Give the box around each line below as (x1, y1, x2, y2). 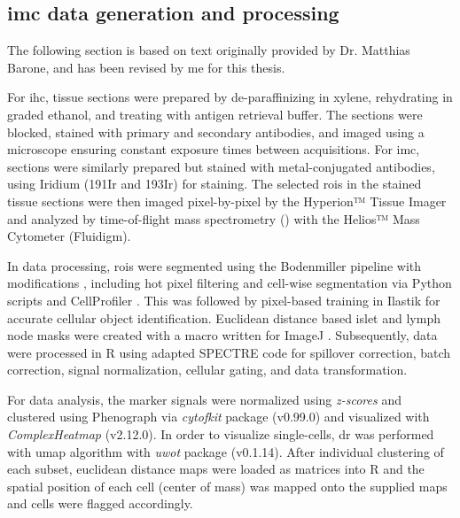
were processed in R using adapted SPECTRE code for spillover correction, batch (7, 343, 451, 361)
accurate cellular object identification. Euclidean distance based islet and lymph (7, 308, 441, 327)
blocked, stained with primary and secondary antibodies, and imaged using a (7, 122, 425, 141)
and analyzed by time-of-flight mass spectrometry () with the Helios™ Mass (7, 209, 420, 228)
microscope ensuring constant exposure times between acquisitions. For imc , (7, 140, 420, 158)
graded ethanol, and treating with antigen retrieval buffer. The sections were (7, 104, 423, 123)
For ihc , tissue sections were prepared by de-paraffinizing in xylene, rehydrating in (7, 88, 453, 106)
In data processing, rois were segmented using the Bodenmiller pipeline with (7, 256, 422, 274)
